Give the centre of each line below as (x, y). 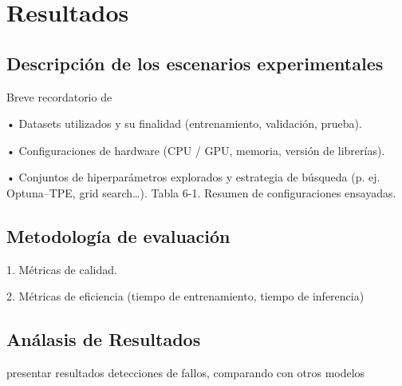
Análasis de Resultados (104, 339)
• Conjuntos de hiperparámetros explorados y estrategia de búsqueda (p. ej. (193, 177)
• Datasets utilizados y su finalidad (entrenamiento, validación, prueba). (184, 123)
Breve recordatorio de (59, 96)
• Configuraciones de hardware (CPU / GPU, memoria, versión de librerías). (196, 150)
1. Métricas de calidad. (62, 269)
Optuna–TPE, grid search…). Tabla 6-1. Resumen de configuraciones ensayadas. (201, 192)
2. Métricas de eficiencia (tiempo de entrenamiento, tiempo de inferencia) (185, 296)
